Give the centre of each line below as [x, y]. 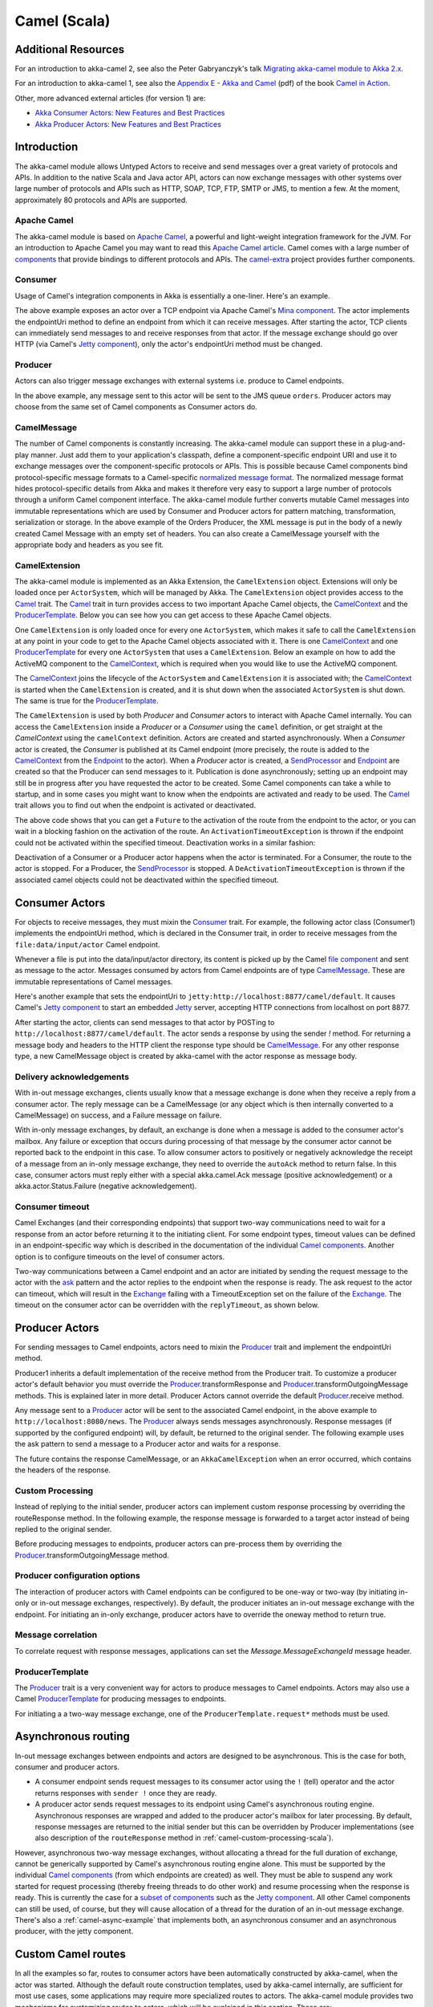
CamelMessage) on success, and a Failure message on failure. [118, 1115]
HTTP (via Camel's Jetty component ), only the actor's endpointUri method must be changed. [169, 344]
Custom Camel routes [70, 1954]
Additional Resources [69, 49]
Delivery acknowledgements [72, 1077]
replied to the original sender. [63, 1529]
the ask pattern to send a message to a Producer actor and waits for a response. [148, 1444]
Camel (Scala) [63, 21]
